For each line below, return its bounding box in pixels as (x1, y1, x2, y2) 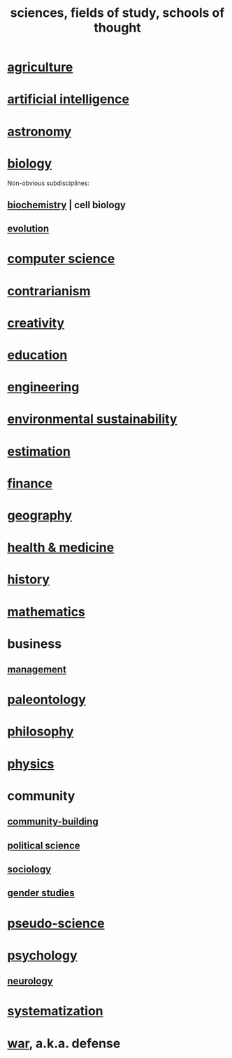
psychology (7, 947, 78, 963)
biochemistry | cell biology (7, 198, 126, 211)
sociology (7, 864, 52, 876)
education (7, 347, 68, 363)
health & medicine (7, 540, 115, 555)
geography (7, 507, 72, 523)
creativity (7, 315, 65, 331)
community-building (7, 815, 99, 828)
